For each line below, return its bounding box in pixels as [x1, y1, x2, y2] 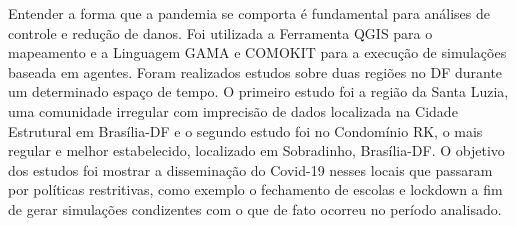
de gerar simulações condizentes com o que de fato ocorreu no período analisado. [8, 198, 502, 219]
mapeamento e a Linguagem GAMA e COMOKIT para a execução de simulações [8, 42, 507, 63]
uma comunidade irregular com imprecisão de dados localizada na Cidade [8, 100, 458, 121]
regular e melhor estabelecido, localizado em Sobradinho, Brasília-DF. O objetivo [8, 140, 505, 161]
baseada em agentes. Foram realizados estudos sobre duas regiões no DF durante [8, 61, 503, 82]
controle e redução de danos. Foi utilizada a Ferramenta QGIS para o [8, 22, 433, 43]
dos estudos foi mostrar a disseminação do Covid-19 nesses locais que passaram [8, 159, 493, 180]
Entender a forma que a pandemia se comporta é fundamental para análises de [8, 3, 491, 23]
